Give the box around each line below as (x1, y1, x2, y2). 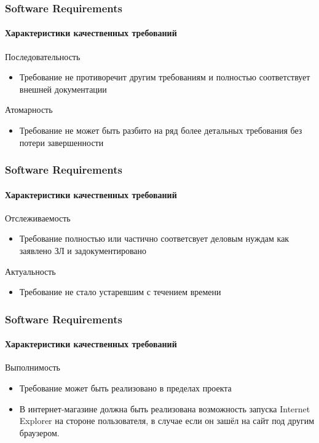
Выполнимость (5, 361, 60, 374)
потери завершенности (19, 136, 104, 148)
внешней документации (19, 82, 107, 95)
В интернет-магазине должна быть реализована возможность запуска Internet (19, 402, 310, 415)
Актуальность (5, 264, 56, 277)
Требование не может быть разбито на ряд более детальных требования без (19, 124, 302, 137)
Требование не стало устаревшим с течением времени (19, 285, 221, 298)
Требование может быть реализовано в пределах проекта (19, 382, 232, 395)
